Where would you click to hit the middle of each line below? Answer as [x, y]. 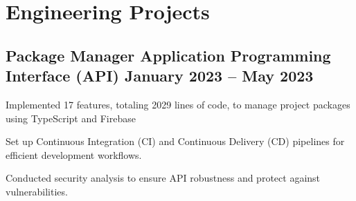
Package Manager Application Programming [168, 55]
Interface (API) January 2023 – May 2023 [160, 76]
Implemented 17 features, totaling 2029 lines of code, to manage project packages [178, 104]
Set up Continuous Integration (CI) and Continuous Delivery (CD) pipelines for [175, 141]
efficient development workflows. [74, 154]
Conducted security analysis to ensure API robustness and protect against [163, 178]
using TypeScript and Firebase [71, 118]
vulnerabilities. [37, 191]
